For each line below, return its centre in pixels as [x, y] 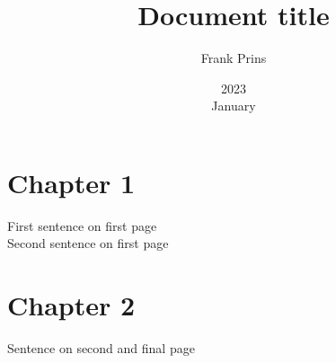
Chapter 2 [71, 305]
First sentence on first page [82, 225]
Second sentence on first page [88, 243]
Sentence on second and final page [101, 348]
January [234, 106]
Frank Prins [234, 58]
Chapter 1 [71, 182]
